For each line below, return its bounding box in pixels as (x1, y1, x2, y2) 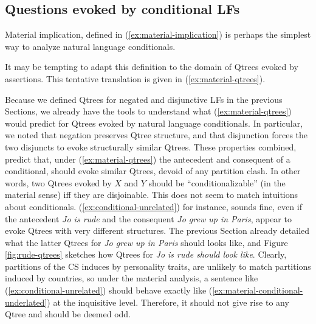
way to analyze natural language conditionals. (5, 40, 176, 52)
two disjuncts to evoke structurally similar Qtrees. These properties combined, (5, 140, 297, 153)
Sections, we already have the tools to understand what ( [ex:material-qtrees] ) (5, 105, 292, 118)
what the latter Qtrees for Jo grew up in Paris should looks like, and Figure (5, 236, 288, 248)
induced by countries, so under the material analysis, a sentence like (5, 272, 258, 284)
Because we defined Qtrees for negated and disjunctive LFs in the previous (5, 93, 283, 105)
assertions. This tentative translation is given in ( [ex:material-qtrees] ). (5, 72, 266, 85)
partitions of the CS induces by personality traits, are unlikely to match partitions (5, 259, 311, 272)
